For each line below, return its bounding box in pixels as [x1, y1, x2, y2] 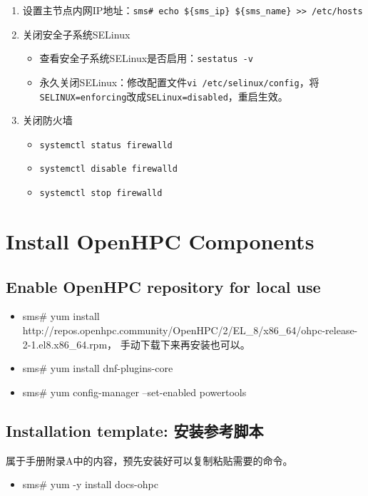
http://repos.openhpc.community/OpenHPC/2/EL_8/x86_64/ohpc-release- [22, 322, 358, 337]
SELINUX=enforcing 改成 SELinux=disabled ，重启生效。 [39, 88, 288, 103]
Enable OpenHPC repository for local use [6, 275, 321, 297]
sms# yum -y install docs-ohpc [22, 477, 158, 492]
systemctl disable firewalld [39, 164, 178, 175]
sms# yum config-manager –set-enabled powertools [22, 384, 247, 399]
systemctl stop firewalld [39, 188, 163, 199]
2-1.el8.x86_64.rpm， [22, 336, 118, 351]
